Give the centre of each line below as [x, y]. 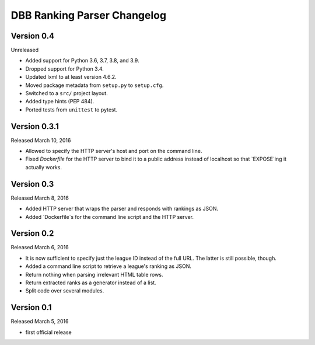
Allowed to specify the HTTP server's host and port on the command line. [114, 151]
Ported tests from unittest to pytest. [71, 109]
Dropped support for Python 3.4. [65, 69]
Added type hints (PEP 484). [60, 102]
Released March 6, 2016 [40, 248]
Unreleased [25, 50]
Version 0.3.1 [35, 126]
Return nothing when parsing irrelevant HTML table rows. [94, 274]
